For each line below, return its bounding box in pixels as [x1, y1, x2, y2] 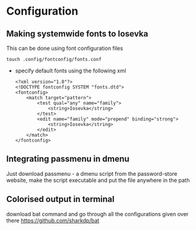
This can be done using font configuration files [6, 44, 123, 52]
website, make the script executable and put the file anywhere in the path [6, 176, 190, 184]
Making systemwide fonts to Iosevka [6, 29, 149, 39]
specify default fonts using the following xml [15, 67, 126, 74]
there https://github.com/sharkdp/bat [6, 217, 100, 224]
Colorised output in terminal [6, 194, 115, 204]
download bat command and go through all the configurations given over [6, 210, 189, 217]
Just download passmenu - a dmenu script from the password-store [6, 170, 178, 177]
